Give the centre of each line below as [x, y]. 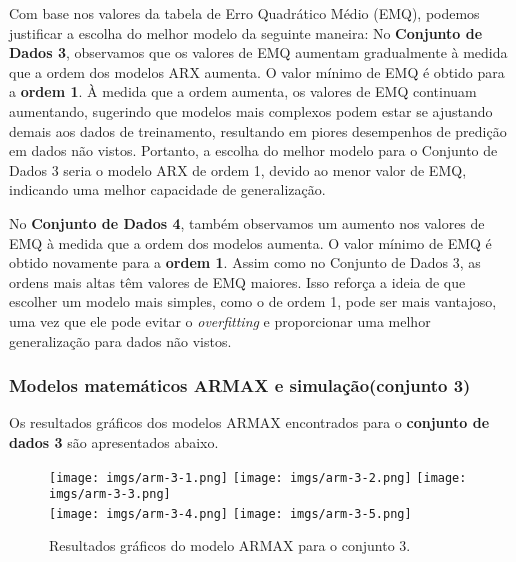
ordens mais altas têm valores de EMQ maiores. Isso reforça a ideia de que [237, 281]
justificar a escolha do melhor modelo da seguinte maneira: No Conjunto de [246, 32]
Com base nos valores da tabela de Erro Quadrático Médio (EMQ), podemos [244, 13]
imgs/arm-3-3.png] [110, 494]
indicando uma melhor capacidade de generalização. [167, 189]
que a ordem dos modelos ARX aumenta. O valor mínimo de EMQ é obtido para [257, 71]
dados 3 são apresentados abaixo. [114, 441]
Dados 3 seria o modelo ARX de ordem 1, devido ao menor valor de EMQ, [238, 169]
